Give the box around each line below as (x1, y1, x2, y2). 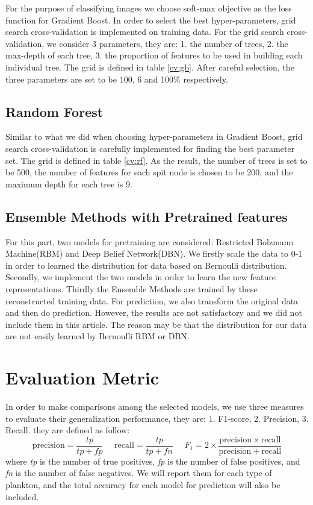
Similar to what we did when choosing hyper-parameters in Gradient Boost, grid (5, 130, 303, 143)
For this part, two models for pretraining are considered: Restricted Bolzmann (5, 235, 294, 248)
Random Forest (5, 102, 104, 121)
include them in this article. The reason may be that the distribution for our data (5, 318, 307, 330)
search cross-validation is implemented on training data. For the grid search (5, 25, 284, 38)
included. (5, 490, 39, 503)
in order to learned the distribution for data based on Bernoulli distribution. (5, 259, 287, 271)
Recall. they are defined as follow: (5, 424, 130, 436)
